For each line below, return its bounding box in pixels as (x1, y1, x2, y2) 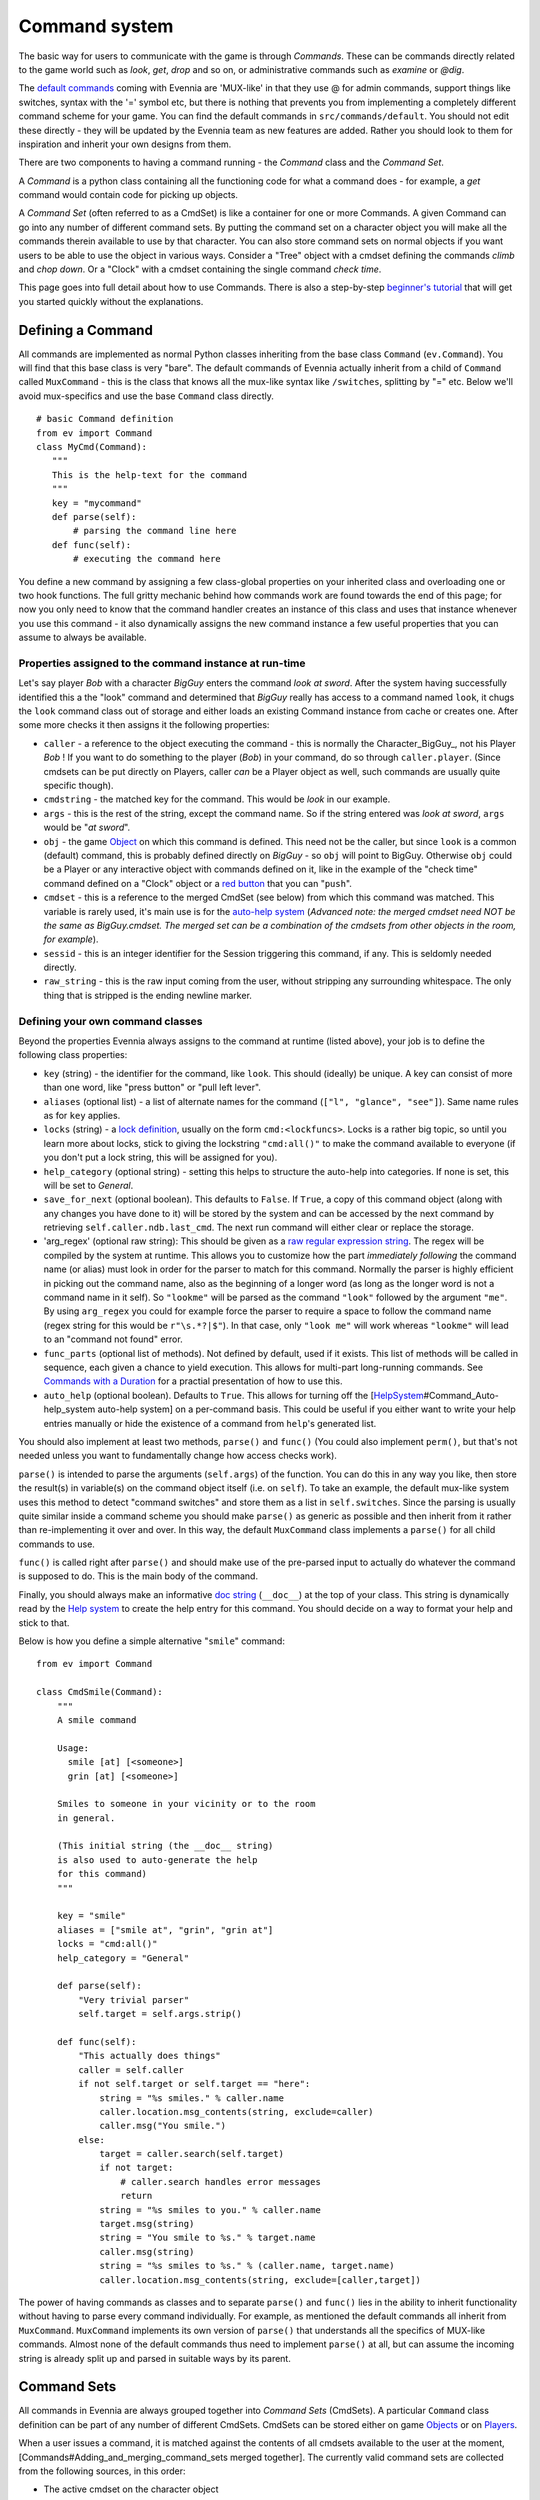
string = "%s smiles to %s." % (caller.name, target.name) (99, 2260, 395, 2272)
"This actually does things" (78, 2050, 222, 2062)
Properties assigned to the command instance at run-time (18, 656, 306, 670)
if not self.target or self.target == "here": (78, 2078, 311, 2090)
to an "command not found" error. (43, 1333, 184, 1345)
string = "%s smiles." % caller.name (99, 2092, 285, 2104)
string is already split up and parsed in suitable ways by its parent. (18, 2352, 292, 2364)
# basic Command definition (36, 413, 174, 425)
